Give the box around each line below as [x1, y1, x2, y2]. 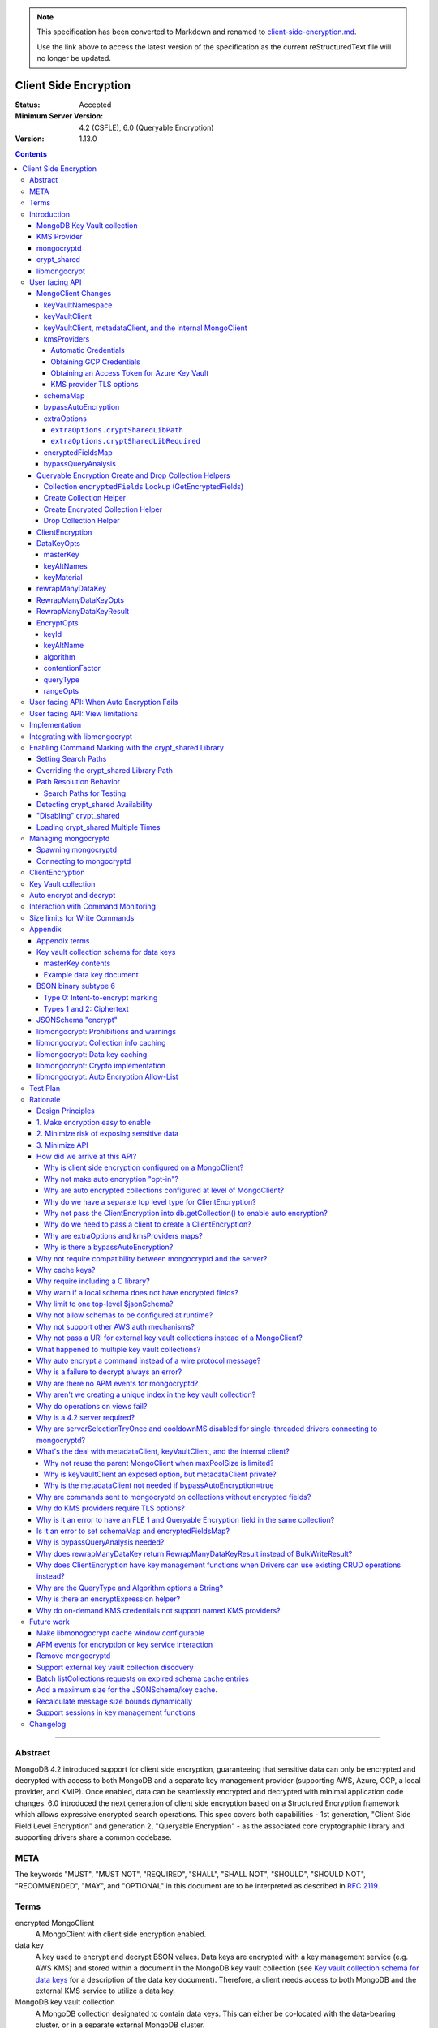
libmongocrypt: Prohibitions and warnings [36, 1026, 177, 1036]
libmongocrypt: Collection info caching [36, 1038, 166, 1048]
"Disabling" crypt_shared [36, 811, 121, 821]
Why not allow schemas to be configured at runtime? [36, 1310, 213, 1320]
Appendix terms [36, 935, 90, 945]
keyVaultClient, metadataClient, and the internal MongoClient [43, 323, 247, 333]
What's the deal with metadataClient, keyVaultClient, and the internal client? [36, 1446, 290, 1456]
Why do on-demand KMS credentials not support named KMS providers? [36, 1605, 281, 1615]
